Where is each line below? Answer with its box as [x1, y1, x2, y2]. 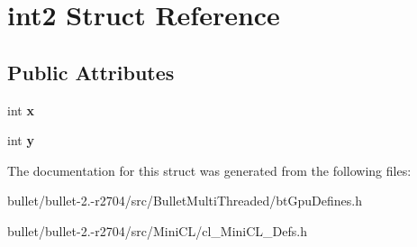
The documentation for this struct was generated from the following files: [7, 160, 412, 179]
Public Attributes [7, 58, 175, 86]
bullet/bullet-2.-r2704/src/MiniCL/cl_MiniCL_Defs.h [7, 221, 307, 240]
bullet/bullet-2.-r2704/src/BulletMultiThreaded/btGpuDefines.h [7, 191, 363, 210]
